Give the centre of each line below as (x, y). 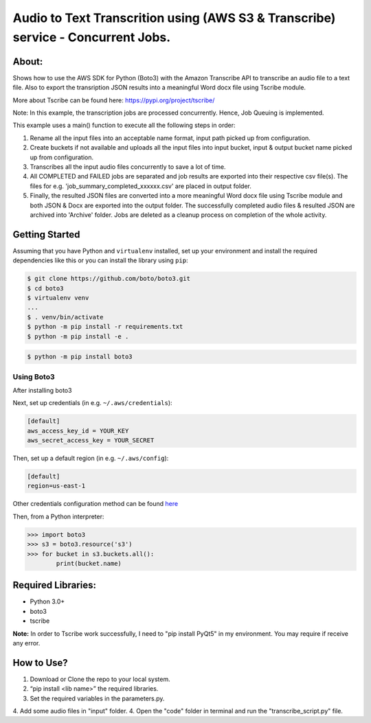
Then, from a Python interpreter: (58, 516)
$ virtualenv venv (58, 298)
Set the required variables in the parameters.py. (97, 698)
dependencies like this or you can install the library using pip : (100, 260)
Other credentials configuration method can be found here (95, 504)
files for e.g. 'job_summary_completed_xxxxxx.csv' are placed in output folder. (141, 186)
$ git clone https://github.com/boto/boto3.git (109, 279)
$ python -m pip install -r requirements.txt (105, 327)
